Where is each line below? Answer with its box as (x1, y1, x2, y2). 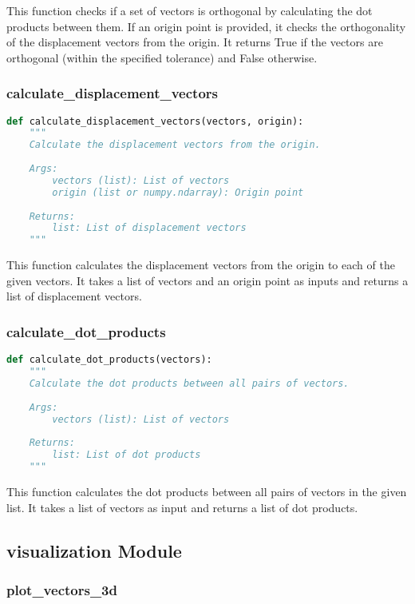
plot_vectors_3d (6, 579, 117, 599)
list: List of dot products (52, 449, 201, 461)
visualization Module (6, 538, 182, 562)
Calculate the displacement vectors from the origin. (29, 139, 321, 151)
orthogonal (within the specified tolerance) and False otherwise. (6, 49, 318, 66)
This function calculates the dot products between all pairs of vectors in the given (6, 483, 407, 499)
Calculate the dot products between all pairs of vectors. (29, 377, 350, 389)
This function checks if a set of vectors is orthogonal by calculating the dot (6, 2, 373, 18)
